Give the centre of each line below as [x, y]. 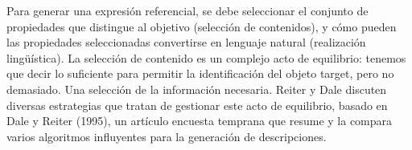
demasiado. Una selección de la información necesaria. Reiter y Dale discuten [197, 89]
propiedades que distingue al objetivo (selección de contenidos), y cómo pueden [202, 26]
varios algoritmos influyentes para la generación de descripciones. [167, 136]
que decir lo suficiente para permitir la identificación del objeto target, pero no [200, 73]
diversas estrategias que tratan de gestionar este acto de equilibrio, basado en [197, 105]
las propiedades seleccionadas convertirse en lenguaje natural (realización [186, 42]
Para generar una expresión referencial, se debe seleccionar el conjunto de [187, 10]
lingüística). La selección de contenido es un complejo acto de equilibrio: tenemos [206, 57]
